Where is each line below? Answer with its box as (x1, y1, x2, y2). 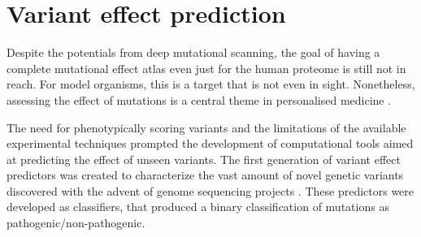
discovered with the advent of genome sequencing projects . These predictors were (7, 182, 414, 199)
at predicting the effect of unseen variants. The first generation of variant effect (7, 150, 401, 167)
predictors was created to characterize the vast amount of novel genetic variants (7, 166, 404, 183)
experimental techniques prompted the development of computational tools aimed (7, 135, 414, 152)
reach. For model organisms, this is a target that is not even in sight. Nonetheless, (7, 75, 415, 93)
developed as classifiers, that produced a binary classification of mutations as (7, 198, 389, 215)
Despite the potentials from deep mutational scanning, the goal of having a (7, 44, 380, 61)
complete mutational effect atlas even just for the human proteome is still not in (7, 59, 406, 76)
